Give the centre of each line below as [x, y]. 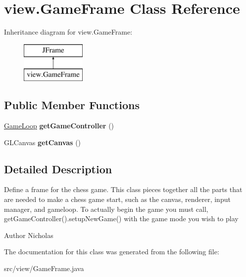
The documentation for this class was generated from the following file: [112, 252]
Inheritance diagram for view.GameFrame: [68, 32]
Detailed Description [58, 169]
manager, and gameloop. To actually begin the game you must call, [106, 209]
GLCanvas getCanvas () [43, 142]
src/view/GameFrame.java [44, 268]
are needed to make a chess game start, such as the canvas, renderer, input [117, 199]
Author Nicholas [29, 235]
